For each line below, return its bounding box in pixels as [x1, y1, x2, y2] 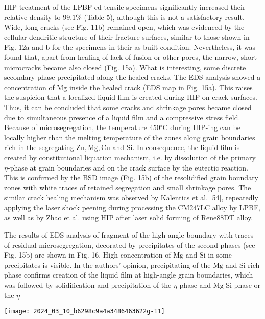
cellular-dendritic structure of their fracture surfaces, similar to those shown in [4, 31, 250, 42]
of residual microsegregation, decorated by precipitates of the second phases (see [4, 239, 255, 250]
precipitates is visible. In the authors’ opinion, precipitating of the [4, 259, 211, 270]
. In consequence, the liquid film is [132, 142, 240, 153]
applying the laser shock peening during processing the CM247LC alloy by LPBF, [4, 202, 260, 212]
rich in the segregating [4, 142, 74, 153]
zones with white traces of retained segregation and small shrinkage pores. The [4, 182, 251, 193]
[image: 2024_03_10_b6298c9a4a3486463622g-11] [4, 308, 165, 315]
